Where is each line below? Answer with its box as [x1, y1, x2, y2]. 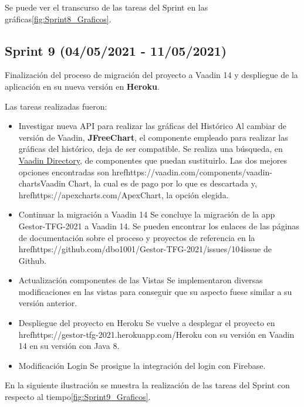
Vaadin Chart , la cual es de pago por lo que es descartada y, [40, 177, 257, 189]
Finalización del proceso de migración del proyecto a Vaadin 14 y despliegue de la [5, 69, 298, 81]
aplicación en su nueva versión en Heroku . [5, 80, 160, 92]
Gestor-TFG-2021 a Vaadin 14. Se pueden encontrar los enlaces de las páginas [18, 219, 299, 232]
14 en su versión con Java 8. [18, 340, 120, 352]
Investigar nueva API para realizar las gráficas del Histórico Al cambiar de [18, 120, 286, 132]
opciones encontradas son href [18, 165, 126, 178]
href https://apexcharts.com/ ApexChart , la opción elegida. [18, 188, 229, 201]
